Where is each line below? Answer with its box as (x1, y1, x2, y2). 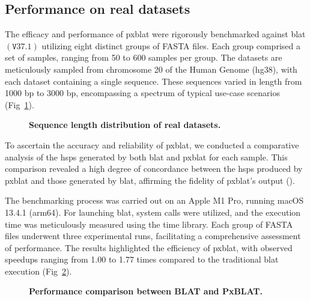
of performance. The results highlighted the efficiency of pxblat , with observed (5, 241, 293, 254)
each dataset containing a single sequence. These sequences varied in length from (5, 74, 302, 87)
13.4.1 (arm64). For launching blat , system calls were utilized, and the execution (5, 205, 301, 218)
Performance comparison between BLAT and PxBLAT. (29, 285, 263, 297)
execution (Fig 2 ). (5, 264, 72, 277)
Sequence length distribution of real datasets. (29, 118, 221, 131)
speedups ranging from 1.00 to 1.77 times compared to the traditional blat (5, 253, 279, 266)
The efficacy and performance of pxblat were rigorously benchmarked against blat (5, 28, 306, 40)
